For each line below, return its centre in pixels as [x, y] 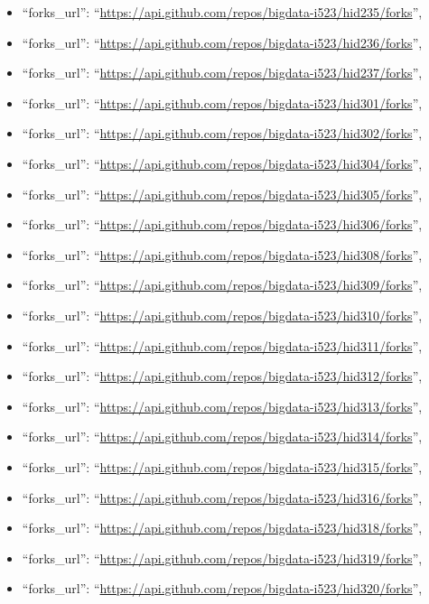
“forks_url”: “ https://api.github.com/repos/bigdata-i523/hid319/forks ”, [222, 558]
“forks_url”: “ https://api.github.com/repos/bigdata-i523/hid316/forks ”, [222, 497]
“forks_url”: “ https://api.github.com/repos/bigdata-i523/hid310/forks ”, [222, 315]
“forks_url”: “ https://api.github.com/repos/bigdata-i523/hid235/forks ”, [222, 12]
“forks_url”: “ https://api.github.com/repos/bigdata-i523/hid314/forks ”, [222, 437]
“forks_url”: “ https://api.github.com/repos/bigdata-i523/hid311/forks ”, [222, 345]
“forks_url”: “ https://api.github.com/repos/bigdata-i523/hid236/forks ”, [222, 42]
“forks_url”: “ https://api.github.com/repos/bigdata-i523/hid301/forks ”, [222, 102]
